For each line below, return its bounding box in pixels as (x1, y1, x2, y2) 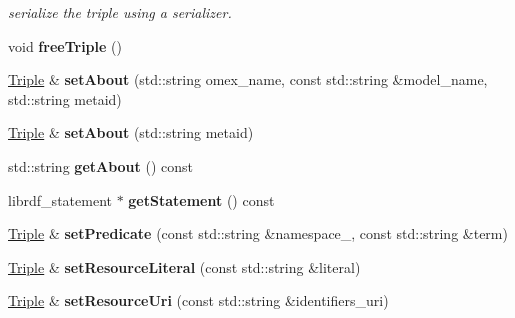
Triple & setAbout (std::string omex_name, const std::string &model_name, (8, 69, 488, 90)
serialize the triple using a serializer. (8, 2, 232, 22)
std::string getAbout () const (8, 155, 194, 176)
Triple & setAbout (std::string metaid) (8, 122, 254, 143)
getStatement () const (128, 189, 275, 210)
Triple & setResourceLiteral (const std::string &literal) (8, 256, 361, 277)
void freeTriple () (8, 35, 122, 56)
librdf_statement (8, 189, 112, 210)
